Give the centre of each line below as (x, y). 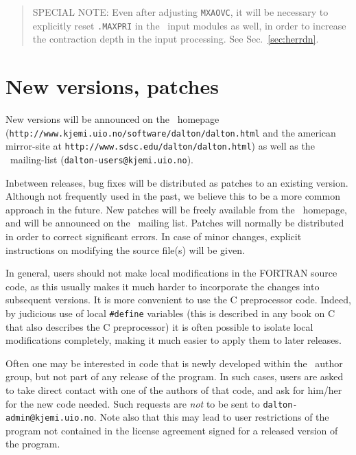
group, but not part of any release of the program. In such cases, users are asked (175, 376)
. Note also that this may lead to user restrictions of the (211, 417)
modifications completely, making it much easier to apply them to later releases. (174, 340)
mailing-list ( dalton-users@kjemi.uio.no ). (102, 159)
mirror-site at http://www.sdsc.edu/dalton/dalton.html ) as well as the (160, 146)
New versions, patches (112, 86)
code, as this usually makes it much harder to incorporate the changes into (163, 286)
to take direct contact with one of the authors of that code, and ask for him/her (174, 389)
